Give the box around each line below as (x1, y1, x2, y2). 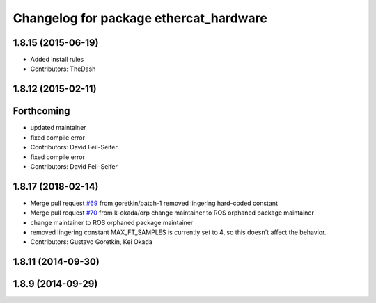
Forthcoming (13, 105, 70, 117)
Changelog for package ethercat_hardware (13, 10, 267, 26)
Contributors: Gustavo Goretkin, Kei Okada (30, 238, 152, 246)
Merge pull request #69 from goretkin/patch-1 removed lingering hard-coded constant (30, 199, 279, 207)
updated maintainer (30, 124, 86, 132)
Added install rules (30, 56, 84, 64)
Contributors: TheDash (30, 65, 96, 73)
